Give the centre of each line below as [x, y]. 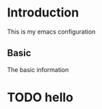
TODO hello [40, 97]
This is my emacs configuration [51, 32]
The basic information [38, 69]
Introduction [43, 13]
